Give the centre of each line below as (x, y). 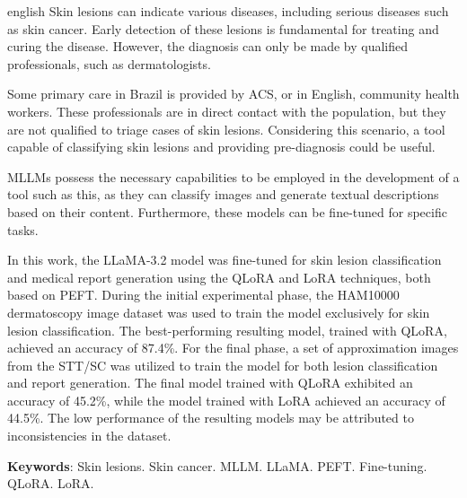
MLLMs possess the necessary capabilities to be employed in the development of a (233, 176)
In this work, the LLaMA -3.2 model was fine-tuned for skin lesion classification (225, 260)
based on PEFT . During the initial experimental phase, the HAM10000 (203, 295)
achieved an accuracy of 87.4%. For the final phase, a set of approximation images (233, 348)
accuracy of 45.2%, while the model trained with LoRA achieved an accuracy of (226, 400)
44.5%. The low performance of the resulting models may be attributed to (211, 418)
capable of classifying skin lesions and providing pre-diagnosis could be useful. (221, 147)
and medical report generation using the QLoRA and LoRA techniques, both (219, 277)
